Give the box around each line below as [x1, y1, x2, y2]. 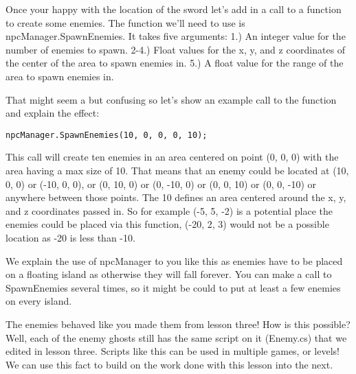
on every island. [5, 294, 72, 308]
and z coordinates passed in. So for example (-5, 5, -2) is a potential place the [5, 203, 333, 218]
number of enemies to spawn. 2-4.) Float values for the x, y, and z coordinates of [5, 42, 346, 56]
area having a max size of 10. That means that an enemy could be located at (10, [5, 163, 349, 177]
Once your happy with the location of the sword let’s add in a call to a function [5, 2, 342, 16]
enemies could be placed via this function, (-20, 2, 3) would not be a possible [5, 217, 329, 231]
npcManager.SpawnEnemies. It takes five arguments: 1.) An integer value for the [5, 29, 346, 43]
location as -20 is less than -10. [5, 230, 135, 244]
